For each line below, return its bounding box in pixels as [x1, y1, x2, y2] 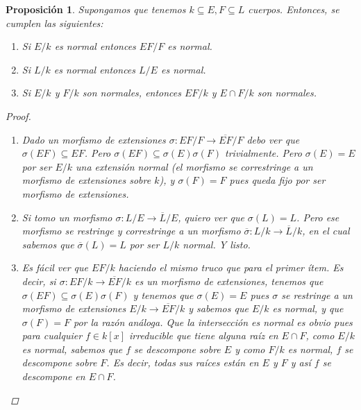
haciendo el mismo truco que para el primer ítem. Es [118, 260, 344, 275]
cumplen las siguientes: [6, 15, 103, 30]
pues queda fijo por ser [229, 173, 326, 187]
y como [235, 341, 265, 356]
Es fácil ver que [22, 260, 89, 275]
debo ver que [246, 132, 300, 146]
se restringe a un [281, 287, 353, 302]
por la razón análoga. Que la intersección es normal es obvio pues [73, 314, 353, 329]
